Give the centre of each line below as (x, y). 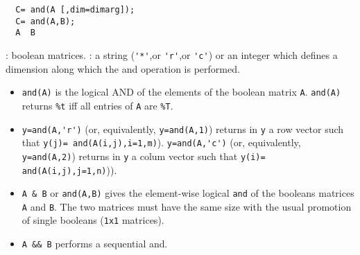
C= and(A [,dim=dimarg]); (75, 10)
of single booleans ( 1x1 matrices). (93, 220)
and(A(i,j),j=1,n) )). (69, 169)
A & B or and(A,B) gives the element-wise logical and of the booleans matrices (188, 193)
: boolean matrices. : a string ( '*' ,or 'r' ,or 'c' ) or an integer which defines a (172, 54)
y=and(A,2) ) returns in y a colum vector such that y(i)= (144, 156)
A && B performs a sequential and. (95, 244)
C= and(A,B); (45, 21)
